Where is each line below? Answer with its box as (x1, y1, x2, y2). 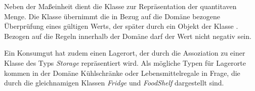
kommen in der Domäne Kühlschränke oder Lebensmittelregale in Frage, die (4, 67, 240, 78)
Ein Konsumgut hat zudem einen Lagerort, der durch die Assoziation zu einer (4, 48, 245, 58)
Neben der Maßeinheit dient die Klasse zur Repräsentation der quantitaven (4, 1, 237, 11)
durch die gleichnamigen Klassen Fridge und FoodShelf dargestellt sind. (4, 77, 224, 88)
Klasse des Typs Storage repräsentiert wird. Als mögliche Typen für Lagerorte (4, 57, 246, 68)
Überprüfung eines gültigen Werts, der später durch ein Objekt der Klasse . (4, 21, 238, 31)
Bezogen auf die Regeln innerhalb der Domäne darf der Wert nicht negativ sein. (4, 30, 251, 41)
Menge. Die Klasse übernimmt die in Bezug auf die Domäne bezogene (4, 11, 220, 21)
